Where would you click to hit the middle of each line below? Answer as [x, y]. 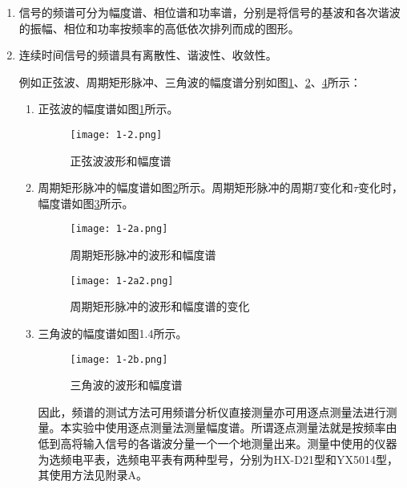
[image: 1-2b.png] [119, 359]
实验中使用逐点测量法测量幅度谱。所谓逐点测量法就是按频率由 [234, 427]
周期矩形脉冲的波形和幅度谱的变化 [160, 306]
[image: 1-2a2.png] [122, 281]
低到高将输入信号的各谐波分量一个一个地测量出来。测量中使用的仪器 [218, 443]
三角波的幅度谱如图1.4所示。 [113, 333]
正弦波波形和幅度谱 [121, 160]
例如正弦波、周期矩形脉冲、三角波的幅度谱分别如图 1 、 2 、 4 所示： [190, 81]
